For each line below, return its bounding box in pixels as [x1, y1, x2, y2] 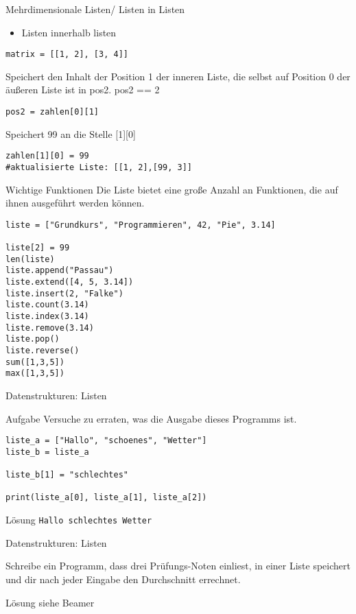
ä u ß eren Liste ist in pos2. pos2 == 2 [5, 82, 160, 97]
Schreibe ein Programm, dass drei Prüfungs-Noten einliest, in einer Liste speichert [5, 558, 351, 573]
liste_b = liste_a [5, 447, 89, 457]
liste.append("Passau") [5, 265, 114, 276]
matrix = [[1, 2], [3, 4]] [5, 49, 128, 60]
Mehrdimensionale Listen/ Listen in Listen [5, 2, 185, 16]
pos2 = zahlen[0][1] [5, 107, 99, 117]
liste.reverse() [5, 346, 80, 355]
